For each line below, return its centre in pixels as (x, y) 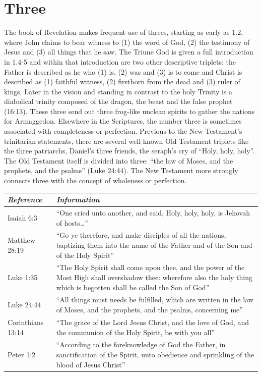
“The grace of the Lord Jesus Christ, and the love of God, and (152, 322)
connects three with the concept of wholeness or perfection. (95, 180)
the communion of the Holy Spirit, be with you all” (135, 332)
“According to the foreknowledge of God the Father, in (141, 344)
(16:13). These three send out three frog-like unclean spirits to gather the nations (129, 111)
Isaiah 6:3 (22, 217)
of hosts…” (72, 222)
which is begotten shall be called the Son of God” (133, 287)
